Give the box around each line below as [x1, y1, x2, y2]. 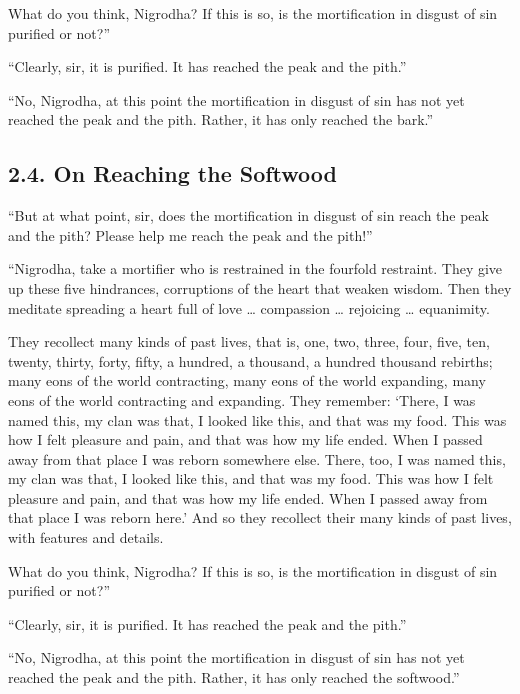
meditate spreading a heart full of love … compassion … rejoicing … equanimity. [8, 297, 490, 318]
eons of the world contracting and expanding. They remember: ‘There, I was [8, 389, 476, 410]
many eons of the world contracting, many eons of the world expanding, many [8, 370, 486, 391]
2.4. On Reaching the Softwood [8, 158, 338, 189]
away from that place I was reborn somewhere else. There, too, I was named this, [8, 448, 506, 469]
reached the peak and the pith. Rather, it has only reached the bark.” [8, 109, 434, 130]
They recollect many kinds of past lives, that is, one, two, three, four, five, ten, [8, 331, 490, 352]
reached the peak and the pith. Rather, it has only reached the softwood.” [8, 667, 460, 688]
